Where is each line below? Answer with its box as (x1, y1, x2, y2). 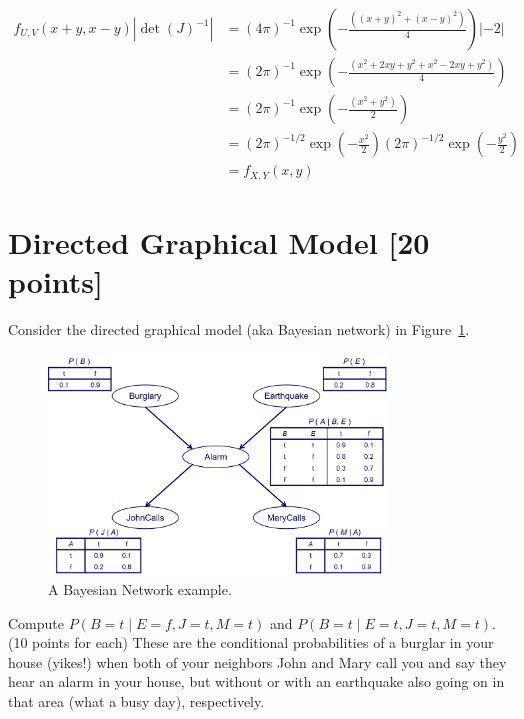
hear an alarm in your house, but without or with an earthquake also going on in (8, 671, 505, 692)
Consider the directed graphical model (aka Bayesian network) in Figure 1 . (8, 318, 470, 339)
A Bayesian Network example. (48, 578, 232, 599)
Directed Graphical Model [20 (8, 221, 430, 262)
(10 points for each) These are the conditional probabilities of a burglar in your (8, 632, 494, 653)
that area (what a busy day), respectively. (8, 690, 265, 711)
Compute (8, 612, 64, 633)
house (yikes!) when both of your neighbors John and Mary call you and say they (8, 651, 507, 672)
